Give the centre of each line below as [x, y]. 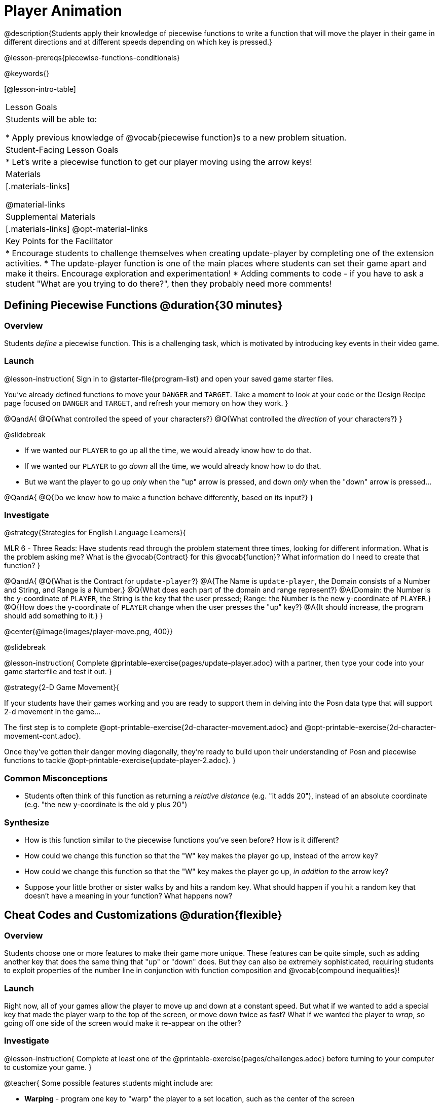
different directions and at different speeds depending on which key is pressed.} [138, 42]
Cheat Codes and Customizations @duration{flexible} [143, 915]
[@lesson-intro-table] [40, 89]
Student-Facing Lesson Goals [62, 149]
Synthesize [27, 822]
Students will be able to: [51, 119]
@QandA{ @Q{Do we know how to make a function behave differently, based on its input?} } [159, 497]
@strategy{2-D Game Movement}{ [62, 687]
